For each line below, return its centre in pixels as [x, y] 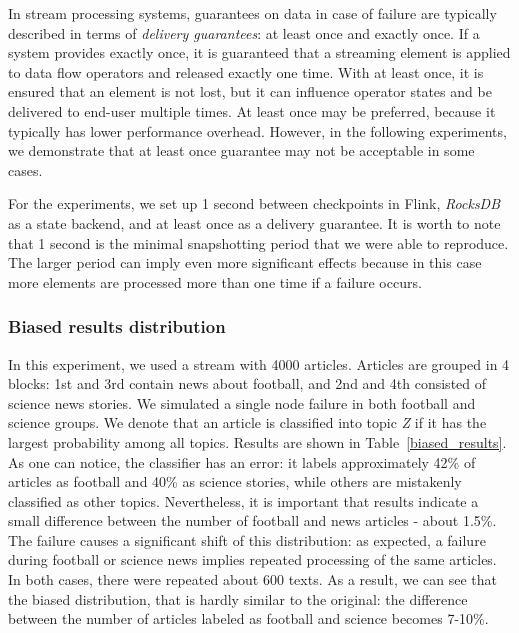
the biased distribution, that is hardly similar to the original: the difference [238, 598]
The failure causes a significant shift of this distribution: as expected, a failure [247, 539]
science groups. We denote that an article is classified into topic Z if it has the [247, 422]
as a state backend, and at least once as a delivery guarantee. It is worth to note [254, 222]
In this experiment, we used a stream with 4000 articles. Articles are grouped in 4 [259, 363]
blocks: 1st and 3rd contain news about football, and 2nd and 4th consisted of [247, 383]
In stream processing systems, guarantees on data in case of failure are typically [252, 13]
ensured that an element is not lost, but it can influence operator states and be [250, 91]
